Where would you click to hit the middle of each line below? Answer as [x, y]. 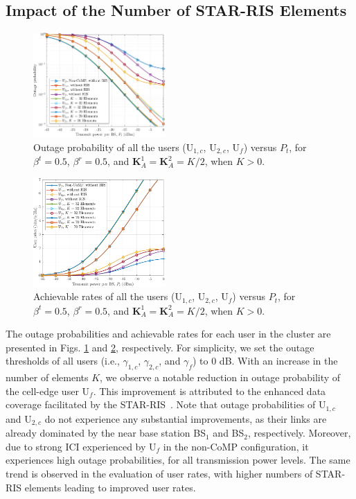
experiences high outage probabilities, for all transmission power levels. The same [178, 460]
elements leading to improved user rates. [110, 487]
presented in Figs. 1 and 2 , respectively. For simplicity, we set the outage [160, 347]
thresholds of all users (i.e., [63, 361]
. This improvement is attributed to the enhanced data [210, 391]
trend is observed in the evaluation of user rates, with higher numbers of [159, 474]
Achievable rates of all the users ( [104, 296]
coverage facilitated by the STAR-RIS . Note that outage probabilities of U [166, 404]
